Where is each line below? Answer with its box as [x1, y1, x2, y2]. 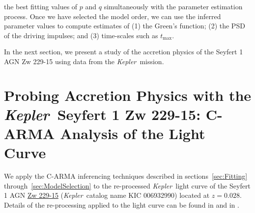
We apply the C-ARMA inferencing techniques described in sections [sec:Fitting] [4, 171, 248, 181]
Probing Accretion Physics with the [4, 85, 252, 105]
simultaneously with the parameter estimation [104, 1, 243, 11]
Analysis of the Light [60, 123, 205, 143]
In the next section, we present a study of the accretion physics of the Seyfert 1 [4, 47, 243, 57]
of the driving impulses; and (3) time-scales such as [4, 30, 158, 40]
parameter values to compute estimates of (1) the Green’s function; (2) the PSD [4, 21, 245, 31]
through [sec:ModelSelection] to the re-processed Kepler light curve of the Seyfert [4, 180, 251, 190]
